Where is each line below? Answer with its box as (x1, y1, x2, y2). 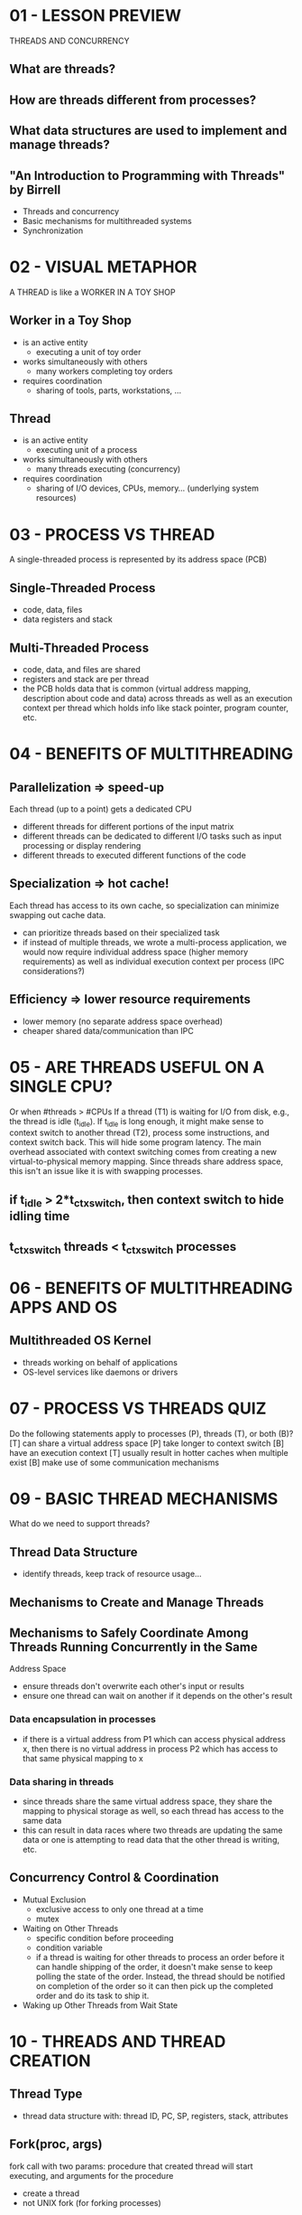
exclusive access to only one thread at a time (35, 1903, 205, 1914)
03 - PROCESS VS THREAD (9, 524, 215, 545)
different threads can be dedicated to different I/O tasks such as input (22, 831, 282, 841)
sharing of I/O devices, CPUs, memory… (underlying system (35, 483, 260, 493)
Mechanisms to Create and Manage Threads (9, 1594, 264, 1610)
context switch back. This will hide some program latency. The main (9, 1137, 261, 1148)
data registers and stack (22, 614, 113, 624)
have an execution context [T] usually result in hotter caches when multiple (9, 1447, 288, 1458)
